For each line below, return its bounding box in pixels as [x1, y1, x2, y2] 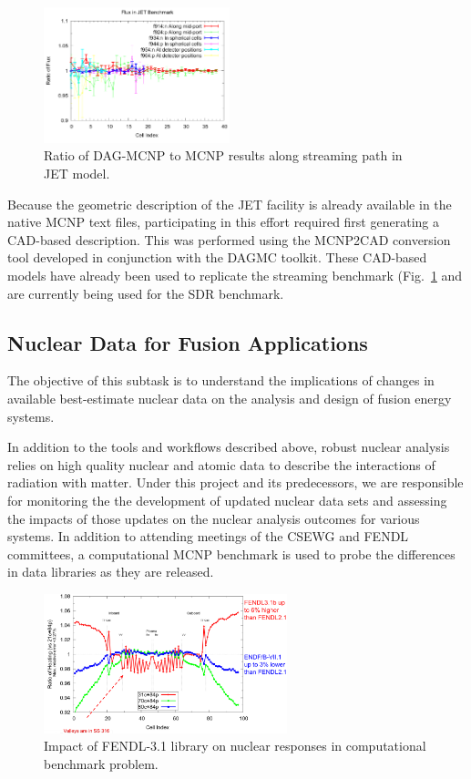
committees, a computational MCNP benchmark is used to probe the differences [7, 544, 456, 563]
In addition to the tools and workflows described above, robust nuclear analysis [7, 437, 450, 456]
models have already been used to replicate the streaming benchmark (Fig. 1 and [7, 266, 463, 285]
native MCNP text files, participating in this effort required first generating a [7, 212, 439, 231]
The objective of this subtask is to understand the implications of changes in [7, 371, 435, 390]
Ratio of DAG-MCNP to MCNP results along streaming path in [44, 146, 403, 165]
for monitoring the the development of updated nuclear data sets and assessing [7, 491, 447, 509]
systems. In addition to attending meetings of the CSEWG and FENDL [7, 527, 409, 546]
